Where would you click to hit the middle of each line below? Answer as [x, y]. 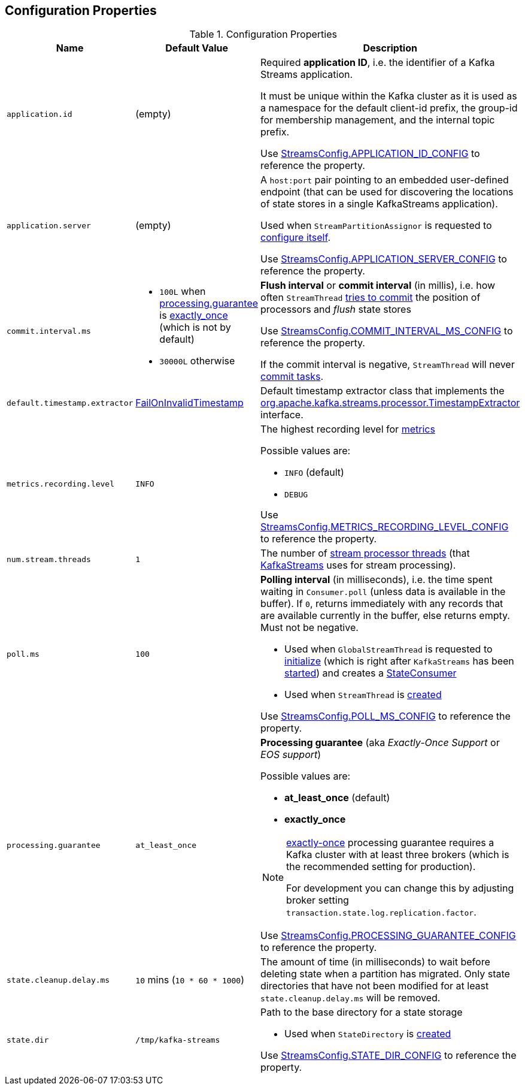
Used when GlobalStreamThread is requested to [389, 649]
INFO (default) [314, 472]
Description [390, 48]
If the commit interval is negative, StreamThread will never [388, 365]
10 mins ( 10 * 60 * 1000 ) [190, 980]
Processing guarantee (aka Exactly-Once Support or [380, 743]
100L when [183, 292]
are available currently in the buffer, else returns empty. [385, 616]
